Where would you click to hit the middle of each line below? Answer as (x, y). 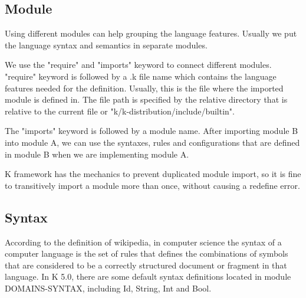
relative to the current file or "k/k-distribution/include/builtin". (120, 111)
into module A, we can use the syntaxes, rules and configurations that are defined (152, 142)
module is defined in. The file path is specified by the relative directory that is (146, 99)
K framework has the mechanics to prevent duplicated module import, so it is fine (153, 174)
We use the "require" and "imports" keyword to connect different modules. (138, 65)
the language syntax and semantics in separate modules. (106, 45)
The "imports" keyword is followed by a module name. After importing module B (152, 131)
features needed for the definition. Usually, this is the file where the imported (144, 88)
